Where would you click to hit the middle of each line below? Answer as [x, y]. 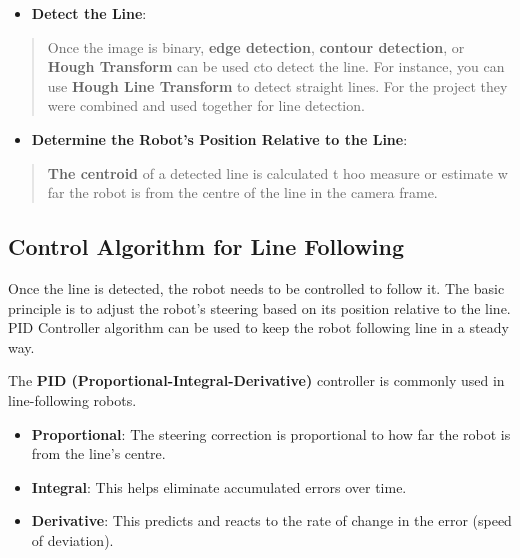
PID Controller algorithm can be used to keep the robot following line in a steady [258, 327]
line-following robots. [72, 399]
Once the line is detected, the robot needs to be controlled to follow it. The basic [256, 287]
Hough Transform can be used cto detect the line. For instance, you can [276, 66]
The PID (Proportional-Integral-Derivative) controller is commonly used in [256, 380]
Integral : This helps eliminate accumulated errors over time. [219, 486]
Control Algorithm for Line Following [206, 246]
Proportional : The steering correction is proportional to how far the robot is [271, 433]
